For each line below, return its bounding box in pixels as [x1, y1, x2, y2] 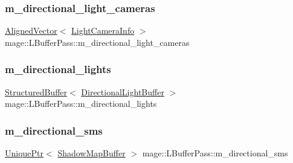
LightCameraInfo [71, 24, 135, 37]
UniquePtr [5, 147, 44, 159]
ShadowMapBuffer [57, 147, 126, 159]
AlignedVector [5, 24, 57, 37]
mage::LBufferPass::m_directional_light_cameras [5, 36, 190, 48]
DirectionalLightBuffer [81, 85, 164, 98]
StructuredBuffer [5, 85, 67, 98]
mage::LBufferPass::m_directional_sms [142, 147, 288, 159]
